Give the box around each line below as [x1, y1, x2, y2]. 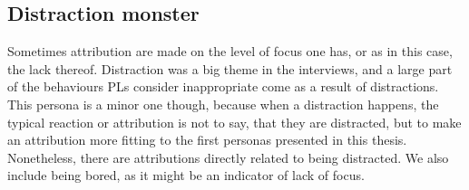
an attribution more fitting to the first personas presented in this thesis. [7, 130, 407, 149]
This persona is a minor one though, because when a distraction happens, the [7, 94, 439, 113]
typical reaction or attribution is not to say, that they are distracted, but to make [7, 112, 462, 131]
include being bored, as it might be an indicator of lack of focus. [7, 166, 365, 185]
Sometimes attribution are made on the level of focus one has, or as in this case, [7, 42, 453, 61]
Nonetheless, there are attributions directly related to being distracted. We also [7, 147, 449, 166]
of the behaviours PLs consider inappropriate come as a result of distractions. [7, 77, 439, 96]
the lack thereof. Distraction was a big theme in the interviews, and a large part [7, 59, 453, 78]
